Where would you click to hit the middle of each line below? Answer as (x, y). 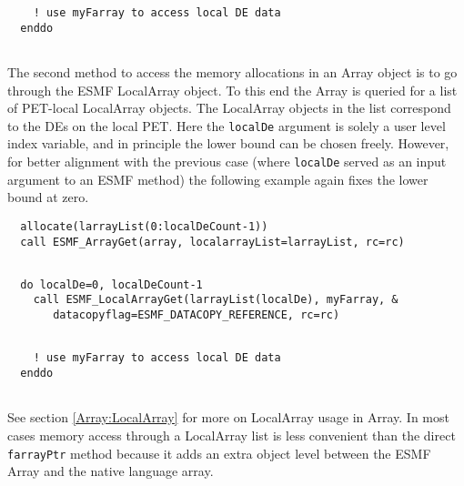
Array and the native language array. (111, 471)
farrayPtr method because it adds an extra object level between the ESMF (219, 453)
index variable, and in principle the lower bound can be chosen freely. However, (228, 143)
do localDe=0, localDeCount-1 (111, 284)
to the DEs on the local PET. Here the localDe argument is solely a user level (227, 125)
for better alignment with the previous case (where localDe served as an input (227, 161)
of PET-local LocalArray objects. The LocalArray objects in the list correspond (229, 108)
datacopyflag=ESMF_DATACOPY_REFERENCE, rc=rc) (197, 315)
